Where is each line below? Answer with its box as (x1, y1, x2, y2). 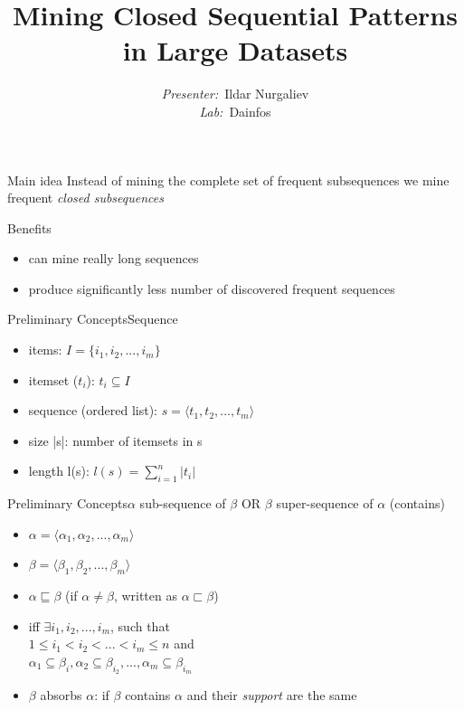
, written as (113, 586, 177, 605)
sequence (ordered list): (28, 401, 157, 420)
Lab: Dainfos (199, 101, 271, 120)
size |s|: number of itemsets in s (28, 431, 203, 450)
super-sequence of (276, 494, 374, 513)
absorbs (40, 686, 82, 705)
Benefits (7, 218, 52, 237)
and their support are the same (186, 686, 357, 705)
